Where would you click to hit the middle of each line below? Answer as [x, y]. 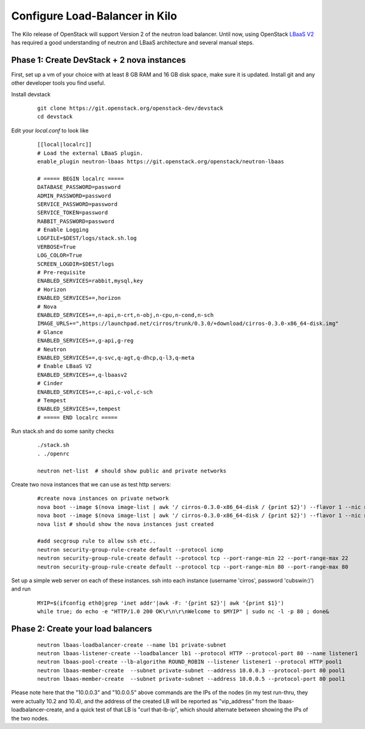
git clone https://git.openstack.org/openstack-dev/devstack [130, 108]
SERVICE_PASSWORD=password [78, 204]
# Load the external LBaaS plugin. [90, 153]
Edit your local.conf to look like [50, 130]
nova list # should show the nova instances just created [126, 524]
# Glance [50, 332]
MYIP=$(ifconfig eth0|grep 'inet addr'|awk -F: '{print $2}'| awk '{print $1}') [161, 603]
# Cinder [50, 383]
